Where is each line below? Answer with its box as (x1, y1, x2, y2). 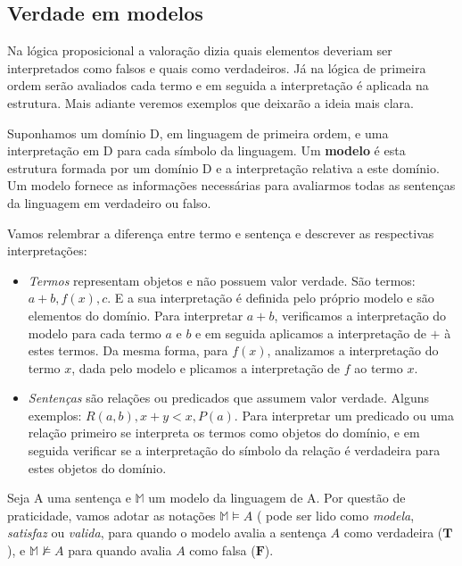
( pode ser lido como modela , (256, 505, 415, 524)
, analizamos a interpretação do (267, 341, 439, 360)
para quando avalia (68, 541, 172, 560)
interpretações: (7, 241, 87, 260)
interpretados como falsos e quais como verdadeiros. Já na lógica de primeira (7, 58, 426, 77)
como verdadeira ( (343, 523, 443, 542)
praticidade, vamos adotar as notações (7, 505, 216, 524)
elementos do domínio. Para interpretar (28, 305, 243, 324)
